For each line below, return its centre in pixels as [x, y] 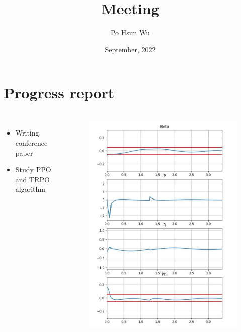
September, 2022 [130, 49]
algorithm [30, 189]
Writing [27, 133]
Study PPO [33, 170]
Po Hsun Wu [130, 32]
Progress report [59, 92]
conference [31, 143]
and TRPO [32, 179]
